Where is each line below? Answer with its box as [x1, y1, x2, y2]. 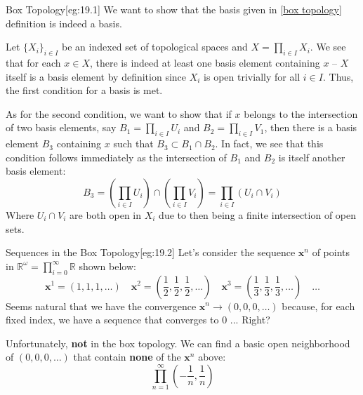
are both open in [70, 207, 142, 222]
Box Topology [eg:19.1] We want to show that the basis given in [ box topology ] [6, 2, 342, 16]
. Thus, [322, 69, 354, 83]
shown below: [79, 258, 136, 273]
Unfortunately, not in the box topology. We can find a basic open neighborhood [6, 335, 350, 350]
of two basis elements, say [6, 120, 117, 135]
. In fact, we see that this [215, 136, 324, 151]
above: [198, 349, 226, 364]
